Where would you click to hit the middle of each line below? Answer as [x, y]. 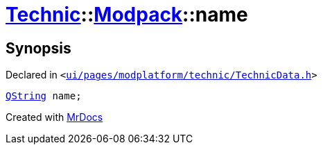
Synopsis [38, 48]
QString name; [44, 96]
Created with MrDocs [54, 117]
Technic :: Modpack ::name [127, 15]
